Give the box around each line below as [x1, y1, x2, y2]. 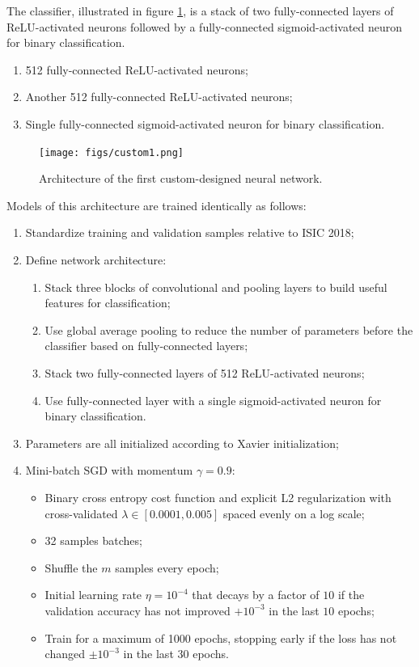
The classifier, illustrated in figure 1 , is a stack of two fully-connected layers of [6, 2, 394, 19]
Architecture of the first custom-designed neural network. [39, 170, 323, 187]
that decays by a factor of [192, 586, 320, 603]
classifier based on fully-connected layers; [44, 337, 248, 354]
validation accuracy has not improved [44, 602, 231, 618]
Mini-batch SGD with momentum [25, 462, 193, 479]
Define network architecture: [25, 251, 167, 268]
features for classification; [44, 294, 171, 311]
